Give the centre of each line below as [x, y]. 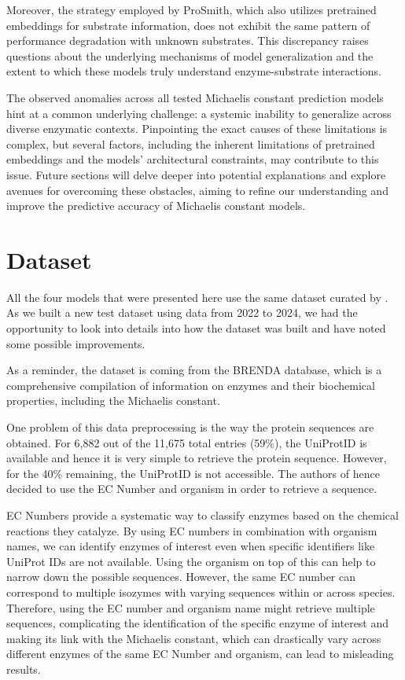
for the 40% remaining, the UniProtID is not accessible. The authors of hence [193, 473]
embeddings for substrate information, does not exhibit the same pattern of [188, 25]
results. [24, 669]
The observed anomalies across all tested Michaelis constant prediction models [195, 97]
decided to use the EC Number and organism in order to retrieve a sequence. [192, 489]
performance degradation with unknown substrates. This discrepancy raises [188, 40]
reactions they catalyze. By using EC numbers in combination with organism [192, 530]
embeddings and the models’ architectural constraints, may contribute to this [193, 159]
